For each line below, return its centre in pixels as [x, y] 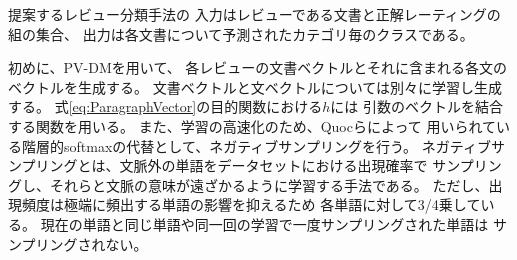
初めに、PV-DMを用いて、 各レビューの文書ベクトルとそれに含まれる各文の [257, 67]
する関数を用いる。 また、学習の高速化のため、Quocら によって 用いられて [252, 125]
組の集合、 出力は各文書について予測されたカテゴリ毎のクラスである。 [241, 33]
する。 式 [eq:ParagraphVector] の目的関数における [165, 106]
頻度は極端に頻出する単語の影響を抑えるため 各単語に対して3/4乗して [251, 204]
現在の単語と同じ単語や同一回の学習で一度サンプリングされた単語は [264, 223]
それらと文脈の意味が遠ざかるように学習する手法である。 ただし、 [269, 184]
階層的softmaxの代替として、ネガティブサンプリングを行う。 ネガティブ [256, 145]
